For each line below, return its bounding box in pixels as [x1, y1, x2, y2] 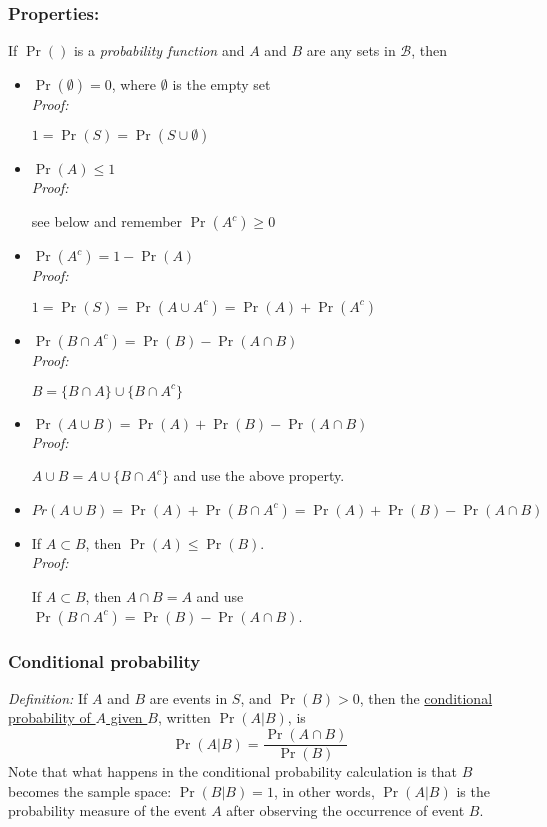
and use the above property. [173, 465, 345, 486]
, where [111, 73, 157, 94]
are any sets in [306, 40, 396, 61]
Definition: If [8, 687, 88, 708]
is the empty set [172, 73, 271, 94]
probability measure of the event [8, 800, 207, 821]
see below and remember [31, 211, 183, 231]
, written [157, 707, 211, 728]
